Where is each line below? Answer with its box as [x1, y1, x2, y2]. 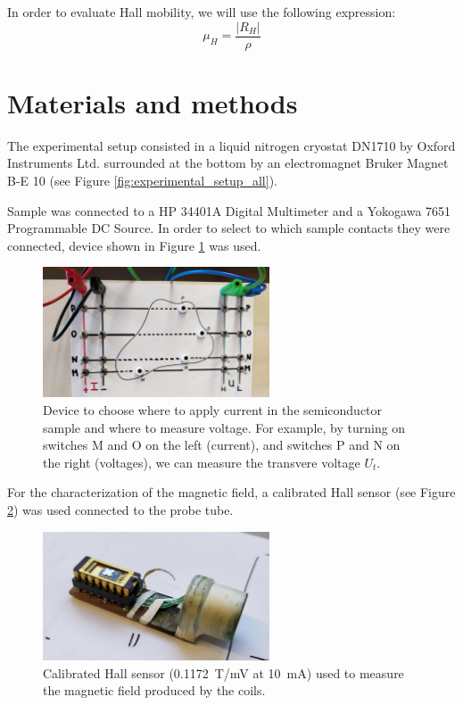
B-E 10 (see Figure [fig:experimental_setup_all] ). [7, 170, 277, 189]
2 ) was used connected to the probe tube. [7, 500, 234, 518]
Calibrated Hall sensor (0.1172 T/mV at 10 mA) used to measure [43, 663, 404, 682]
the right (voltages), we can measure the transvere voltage [43, 452, 360, 471]
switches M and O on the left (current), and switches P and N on [43, 435, 401, 454]
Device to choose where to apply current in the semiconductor [43, 401, 383, 419]
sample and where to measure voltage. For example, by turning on [43, 418, 406, 436]
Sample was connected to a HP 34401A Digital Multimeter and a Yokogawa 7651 [7, 201, 451, 220]
